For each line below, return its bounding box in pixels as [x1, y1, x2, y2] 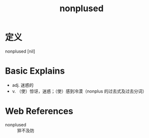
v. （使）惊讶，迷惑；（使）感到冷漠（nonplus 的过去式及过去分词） [12, 88, 147, 94]
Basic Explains [5, 65, 65, 77]
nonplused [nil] [5, 48, 35, 54]
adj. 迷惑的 [12, 82, 34, 88]
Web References [5, 106, 74, 117]
